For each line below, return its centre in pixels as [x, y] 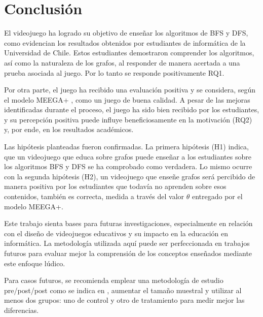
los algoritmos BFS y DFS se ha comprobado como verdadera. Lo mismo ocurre [128, 166]
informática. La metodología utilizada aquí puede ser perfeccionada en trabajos [127, 243]
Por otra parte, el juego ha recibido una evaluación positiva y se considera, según [130, 90]
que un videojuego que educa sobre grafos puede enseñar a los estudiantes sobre [128, 156]
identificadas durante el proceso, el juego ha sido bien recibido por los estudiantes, [132, 109]
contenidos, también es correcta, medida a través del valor [94, 196]
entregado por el [217, 196]
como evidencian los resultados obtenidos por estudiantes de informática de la [125, 42]
